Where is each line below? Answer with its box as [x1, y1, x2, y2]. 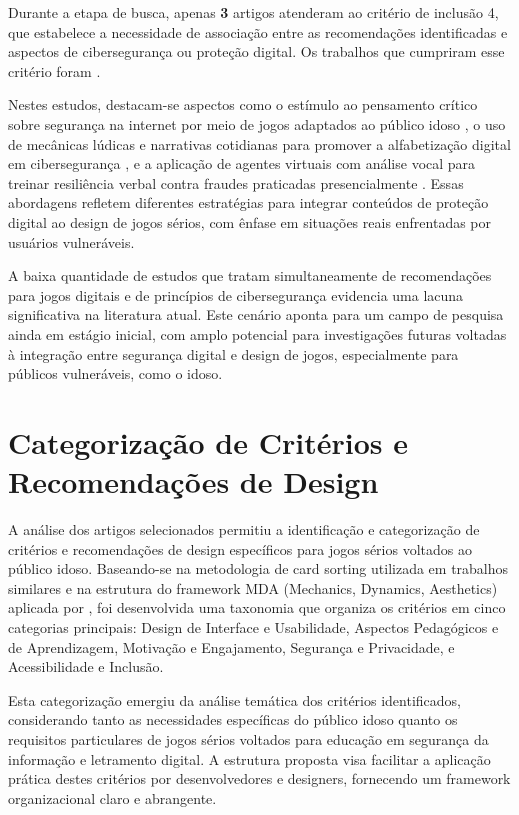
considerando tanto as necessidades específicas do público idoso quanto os [8, 709, 458, 730]
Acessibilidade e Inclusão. [8, 656, 164, 677]
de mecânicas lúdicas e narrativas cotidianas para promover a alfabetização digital [8, 133, 511, 154]
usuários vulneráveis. [8, 231, 135, 252]
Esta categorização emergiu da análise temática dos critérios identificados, [8, 689, 461, 710]
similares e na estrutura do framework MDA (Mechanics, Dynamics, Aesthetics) [8, 577, 498, 598]
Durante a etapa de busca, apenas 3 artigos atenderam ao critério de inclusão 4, [8, 2, 499, 22]
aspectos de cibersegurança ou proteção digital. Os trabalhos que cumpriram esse [8, 41, 505, 62]
